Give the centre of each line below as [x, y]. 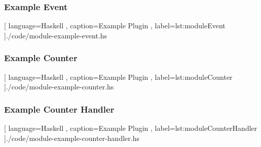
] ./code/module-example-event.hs [56, 35]
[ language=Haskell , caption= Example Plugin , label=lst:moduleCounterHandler [131, 128]
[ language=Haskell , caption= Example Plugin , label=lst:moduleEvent [115, 26]
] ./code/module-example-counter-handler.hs [72, 138]
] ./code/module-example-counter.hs [59, 87]
